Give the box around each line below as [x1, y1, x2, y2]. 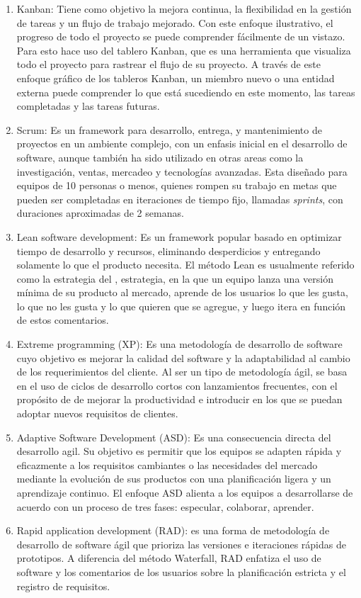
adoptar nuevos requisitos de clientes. [16, 406, 178, 421]
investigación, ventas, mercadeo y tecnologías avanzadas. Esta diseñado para [16, 164, 348, 179]
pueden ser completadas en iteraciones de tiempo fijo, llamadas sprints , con [16, 191, 343, 206]
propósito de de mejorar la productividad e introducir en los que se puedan [16, 392, 343, 407]
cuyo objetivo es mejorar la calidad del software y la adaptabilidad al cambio [16, 350, 350, 365]
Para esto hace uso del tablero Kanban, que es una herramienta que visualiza [16, 43, 351, 57]
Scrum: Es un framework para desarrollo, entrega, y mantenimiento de [16, 122, 322, 137]
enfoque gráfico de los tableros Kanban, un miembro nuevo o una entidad [16, 70, 335, 85]
